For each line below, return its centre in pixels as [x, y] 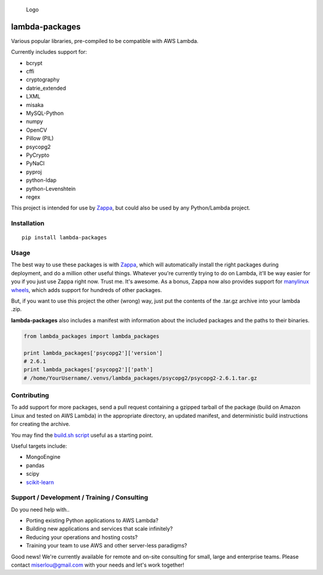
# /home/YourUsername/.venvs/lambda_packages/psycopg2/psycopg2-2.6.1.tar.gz [140, 378]
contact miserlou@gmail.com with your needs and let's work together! [98, 565]
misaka [35, 105]
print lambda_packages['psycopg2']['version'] [93, 353]
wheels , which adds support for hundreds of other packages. [86, 290]
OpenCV [36, 130]
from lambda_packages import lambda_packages [92, 336]
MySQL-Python [45, 113]
